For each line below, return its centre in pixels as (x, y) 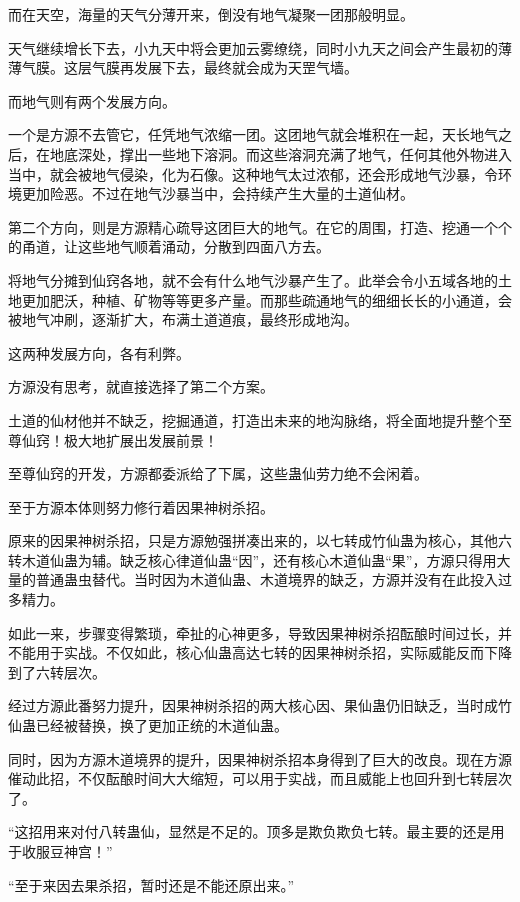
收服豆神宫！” (67, 851)
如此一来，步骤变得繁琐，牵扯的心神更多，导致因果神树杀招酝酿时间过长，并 (260, 632)
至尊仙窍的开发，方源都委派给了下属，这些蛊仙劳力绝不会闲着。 (218, 473)
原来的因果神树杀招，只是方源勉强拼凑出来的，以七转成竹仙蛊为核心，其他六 (260, 540)
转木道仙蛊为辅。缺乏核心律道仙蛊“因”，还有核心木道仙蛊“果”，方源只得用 (252, 559)
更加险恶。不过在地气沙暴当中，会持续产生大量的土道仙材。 (217, 193)
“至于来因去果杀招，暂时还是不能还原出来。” (151, 884)
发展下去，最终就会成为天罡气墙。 (245, 67)
